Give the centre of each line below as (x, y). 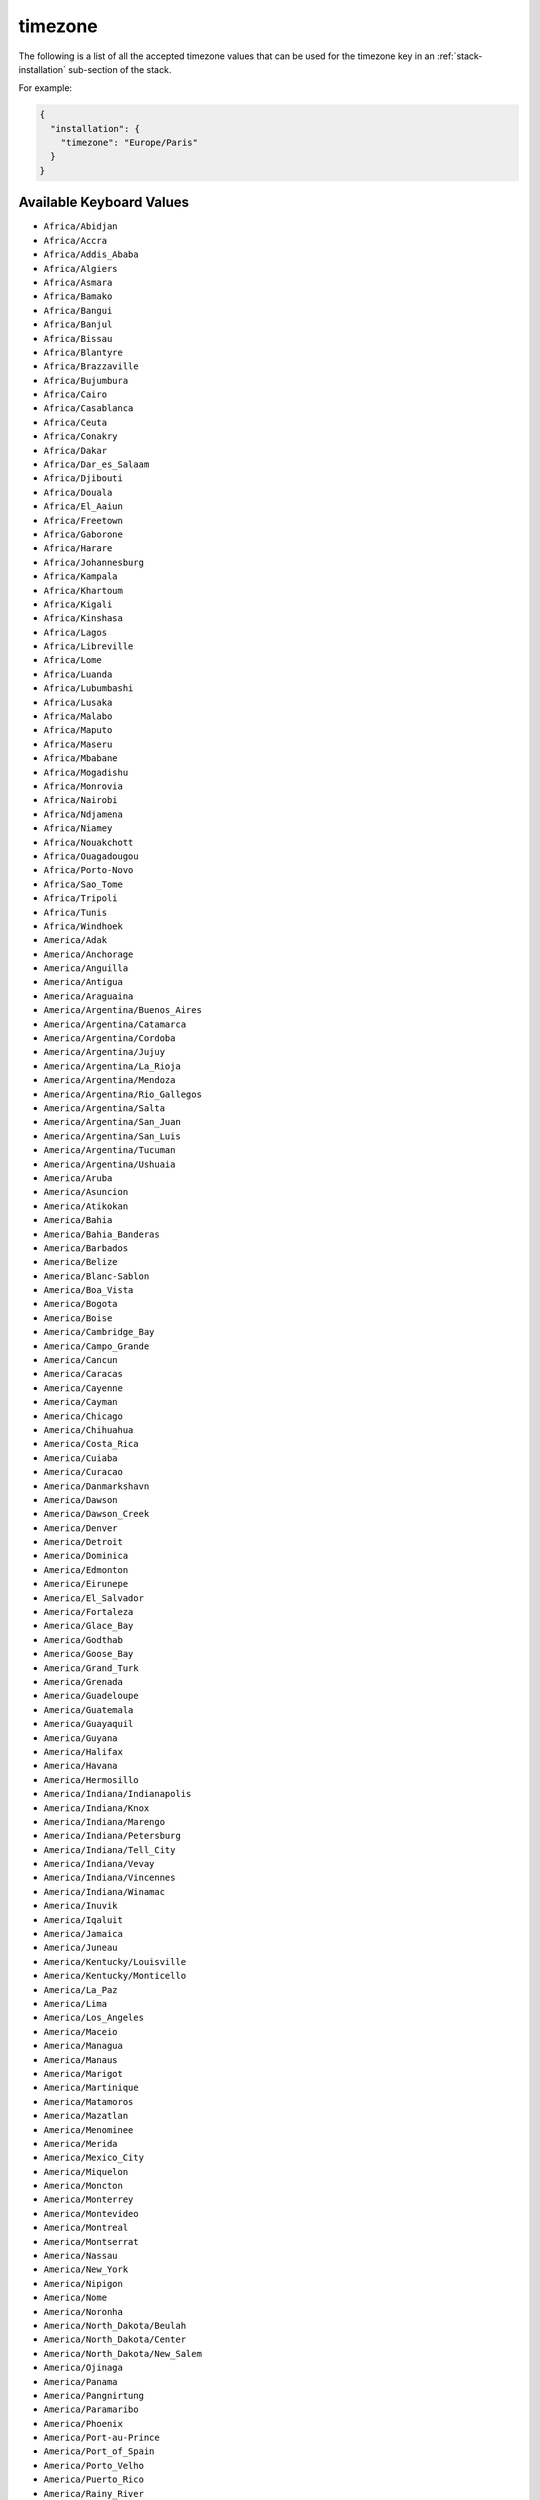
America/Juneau (81, 1948)
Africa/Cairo (75, 394)
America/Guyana (81, 1738)
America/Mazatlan (86, 2116)
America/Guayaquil (88, 1724)
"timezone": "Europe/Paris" (129, 143)
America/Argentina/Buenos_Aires (122, 1010)
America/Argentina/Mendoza (109, 1080)
